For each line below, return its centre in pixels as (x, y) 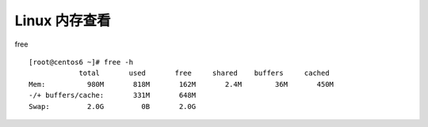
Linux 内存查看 (63, 21)
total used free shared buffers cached (204, 73)
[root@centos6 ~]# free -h (81, 62)
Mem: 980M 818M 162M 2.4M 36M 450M (182, 84)
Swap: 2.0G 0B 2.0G (113, 106)
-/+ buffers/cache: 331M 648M (113, 95)
